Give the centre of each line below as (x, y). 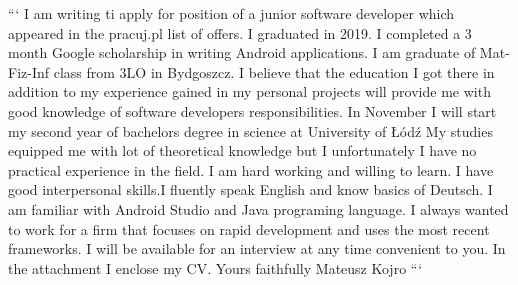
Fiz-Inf (29, 71)
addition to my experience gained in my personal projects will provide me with (249, 91)
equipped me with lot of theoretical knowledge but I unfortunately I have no (242, 150)
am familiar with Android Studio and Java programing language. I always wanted (258, 208)
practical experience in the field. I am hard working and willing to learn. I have (251, 169)
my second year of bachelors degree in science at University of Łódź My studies (250, 130)
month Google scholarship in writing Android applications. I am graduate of (242, 52)
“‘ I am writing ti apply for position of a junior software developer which (231, 13)
